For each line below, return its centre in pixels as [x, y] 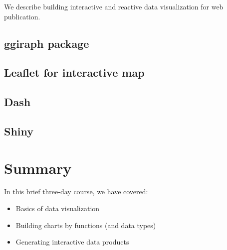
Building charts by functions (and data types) [86, 225]
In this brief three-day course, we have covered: [76, 191]
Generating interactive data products [72, 242]
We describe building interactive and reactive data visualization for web [114, 6]
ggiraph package [47, 43]
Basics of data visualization [58, 208]
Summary [38, 168]
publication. [22, 16]
